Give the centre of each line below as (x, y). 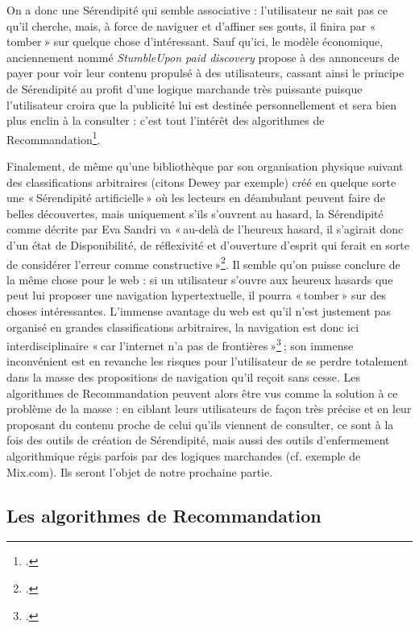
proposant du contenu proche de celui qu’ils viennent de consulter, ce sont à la (200, 424)
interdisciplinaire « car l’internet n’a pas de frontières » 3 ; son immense (180, 344)
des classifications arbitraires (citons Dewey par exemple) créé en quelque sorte (201, 182)
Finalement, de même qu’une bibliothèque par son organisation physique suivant (205, 166)
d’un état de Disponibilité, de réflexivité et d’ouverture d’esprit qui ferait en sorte (208, 244)
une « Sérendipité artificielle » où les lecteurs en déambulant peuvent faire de (196, 198)
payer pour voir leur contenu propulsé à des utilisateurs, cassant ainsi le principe (205, 73)
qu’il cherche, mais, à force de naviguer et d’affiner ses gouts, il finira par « (191, 25)
